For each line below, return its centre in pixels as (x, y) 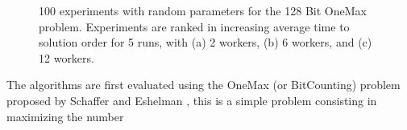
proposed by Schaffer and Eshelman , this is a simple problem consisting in (192, 100)
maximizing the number (65, 116)
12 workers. (66, 57)
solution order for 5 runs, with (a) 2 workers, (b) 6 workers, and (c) (206, 42)
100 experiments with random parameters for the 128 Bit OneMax (203, 10)
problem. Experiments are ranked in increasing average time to (194, 26)
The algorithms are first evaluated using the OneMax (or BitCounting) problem (203, 85)
